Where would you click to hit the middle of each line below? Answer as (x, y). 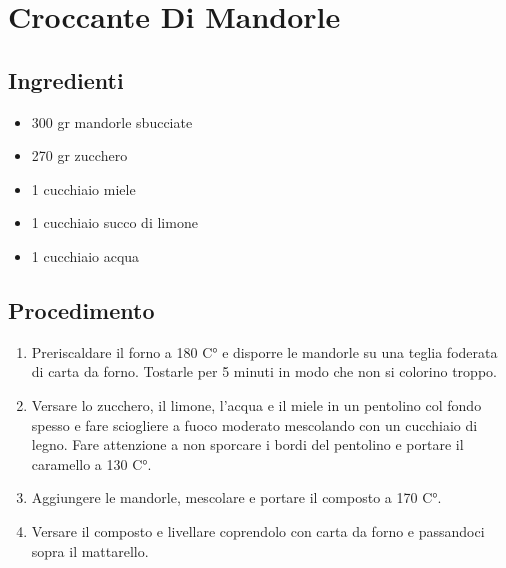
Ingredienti (66, 79)
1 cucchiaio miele (83, 188)
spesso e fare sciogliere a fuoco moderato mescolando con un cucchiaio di (254, 424)
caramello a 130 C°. (91, 463)
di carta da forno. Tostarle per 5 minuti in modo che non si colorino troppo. (264, 371)
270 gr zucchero (79, 155)
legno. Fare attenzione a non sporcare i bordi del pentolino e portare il (247, 444)
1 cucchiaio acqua (85, 255)
